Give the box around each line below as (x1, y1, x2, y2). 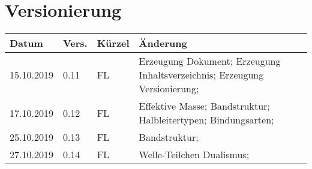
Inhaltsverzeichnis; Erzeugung (139, 68, 264, 82)
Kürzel (97, 36, 130, 50)
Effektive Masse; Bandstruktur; (139, 99, 270, 113)
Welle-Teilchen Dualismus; (139, 147, 250, 162)
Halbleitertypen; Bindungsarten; (139, 113, 274, 127)
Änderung (139, 36, 187, 50)
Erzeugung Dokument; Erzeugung (139, 54, 281, 68)
